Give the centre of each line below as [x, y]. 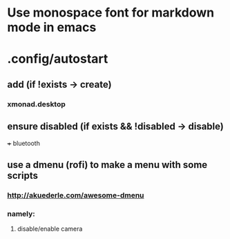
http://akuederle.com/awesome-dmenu [76, 195]
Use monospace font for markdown [111, 13]
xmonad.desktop [36, 104]
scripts [22, 175]
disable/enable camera [50, 229]
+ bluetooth [23, 143]
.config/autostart [58, 59]
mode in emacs [52, 27]
